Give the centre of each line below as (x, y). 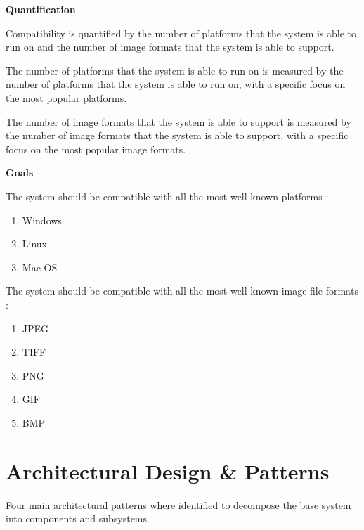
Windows (42, 220)
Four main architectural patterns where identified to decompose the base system (178, 504)
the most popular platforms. (66, 97)
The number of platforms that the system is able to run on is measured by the (175, 70)
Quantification (41, 9)
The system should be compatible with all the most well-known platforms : (167, 196)
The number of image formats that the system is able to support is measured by (178, 121)
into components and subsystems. (78, 518)
